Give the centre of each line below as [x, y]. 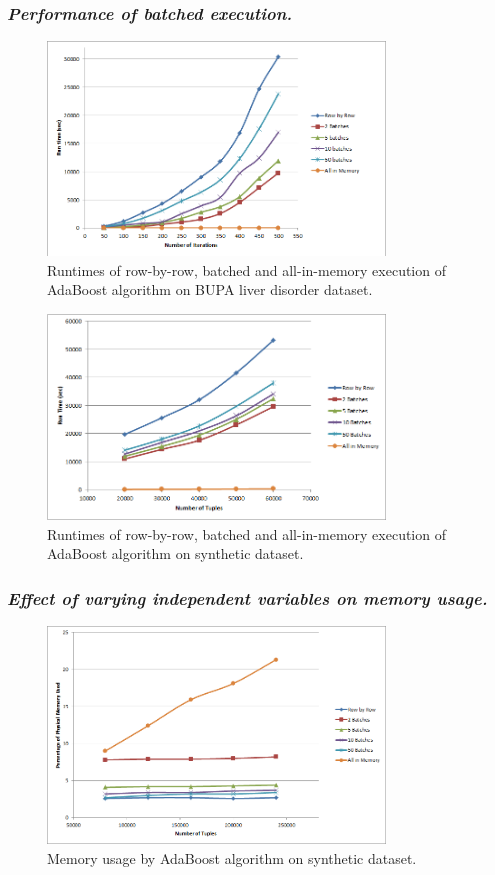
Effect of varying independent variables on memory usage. [247, 597]
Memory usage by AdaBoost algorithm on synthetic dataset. [232, 857]
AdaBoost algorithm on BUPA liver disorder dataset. [210, 289]
